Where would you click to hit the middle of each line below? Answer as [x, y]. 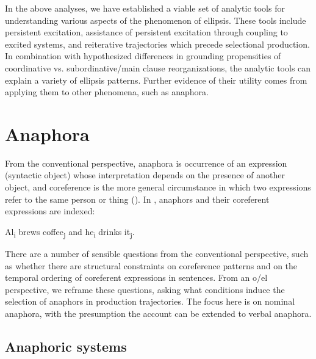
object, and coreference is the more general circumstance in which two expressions [158, 187]
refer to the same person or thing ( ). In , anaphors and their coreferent [137, 199]
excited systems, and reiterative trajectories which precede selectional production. [157, 44]
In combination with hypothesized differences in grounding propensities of [143, 56]
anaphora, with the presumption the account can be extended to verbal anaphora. [158, 313]
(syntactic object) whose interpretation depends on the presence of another [145, 175]
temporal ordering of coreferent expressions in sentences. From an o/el [136, 277]
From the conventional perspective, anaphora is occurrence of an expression [146, 163]
